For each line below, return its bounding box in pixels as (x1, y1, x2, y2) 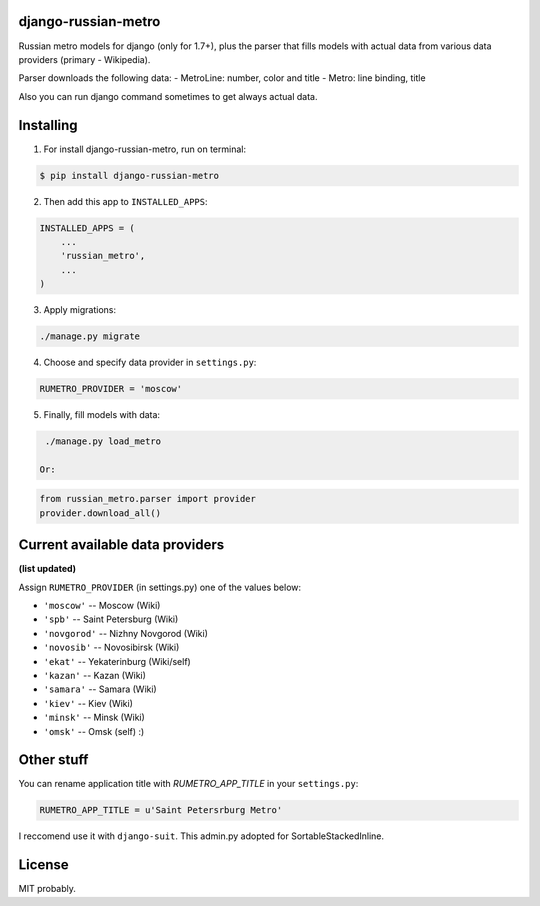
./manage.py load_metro (45, 436, 162, 447)
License (18, 856, 69, 874)
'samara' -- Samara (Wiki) (43, 683, 157, 695)
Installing (18, 116, 79, 134)
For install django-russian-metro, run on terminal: (43, 143, 247, 155)
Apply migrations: (43, 304, 117, 316)
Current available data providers (18, 536, 225, 554)
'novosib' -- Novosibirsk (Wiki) (43, 641, 180, 654)
